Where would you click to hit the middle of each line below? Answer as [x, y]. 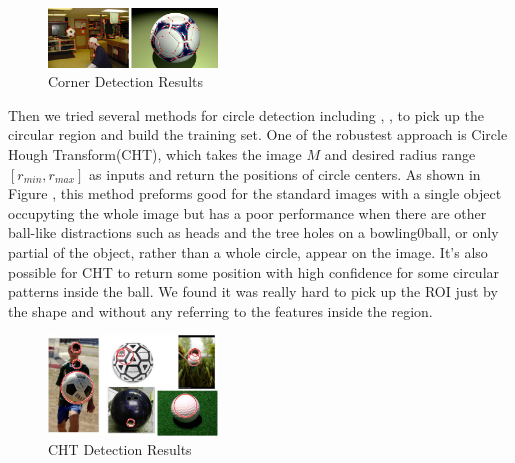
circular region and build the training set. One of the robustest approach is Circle [258, 134]
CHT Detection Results [120, 449]
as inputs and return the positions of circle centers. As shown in [285, 173]
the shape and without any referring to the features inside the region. [220, 310]
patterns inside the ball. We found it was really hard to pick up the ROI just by [253, 291]
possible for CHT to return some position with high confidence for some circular [254, 271]
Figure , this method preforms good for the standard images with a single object [255, 193]
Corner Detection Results [125, 81]
